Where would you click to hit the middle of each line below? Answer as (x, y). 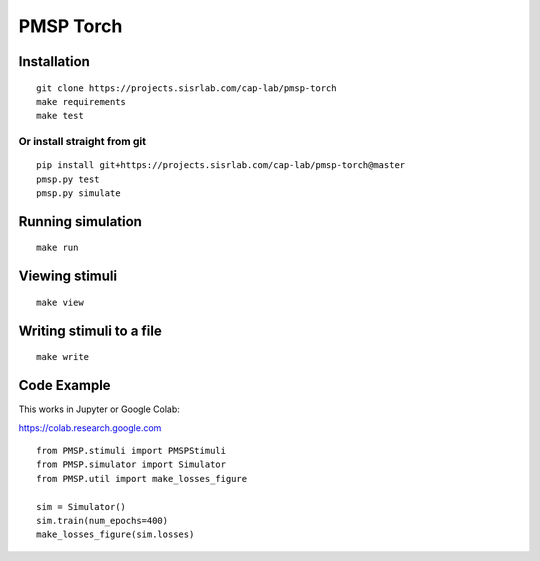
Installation (54, 61)
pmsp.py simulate (78, 193)
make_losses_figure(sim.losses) (115, 534)
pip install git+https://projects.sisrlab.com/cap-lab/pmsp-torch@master (221, 165)
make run (57, 248)
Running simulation (80, 221)
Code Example (64, 385)
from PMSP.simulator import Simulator (131, 464)
